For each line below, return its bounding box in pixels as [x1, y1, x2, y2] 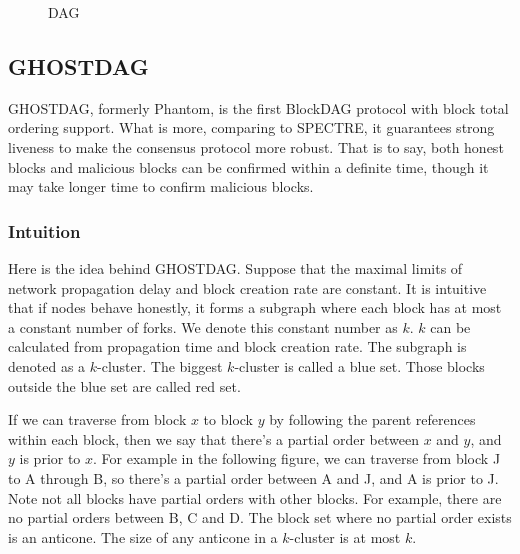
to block [203, 409, 254, 430]
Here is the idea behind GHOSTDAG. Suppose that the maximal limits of [8, 257, 463, 278]
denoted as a [8, 355, 86, 376]
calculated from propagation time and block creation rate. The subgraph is [8, 336, 467, 357]
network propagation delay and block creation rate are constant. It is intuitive [8, 277, 487, 298]
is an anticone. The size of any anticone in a [8, 526, 278, 547]
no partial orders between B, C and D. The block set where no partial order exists [8, 507, 512, 528]
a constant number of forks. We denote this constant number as [8, 316, 398, 337]
